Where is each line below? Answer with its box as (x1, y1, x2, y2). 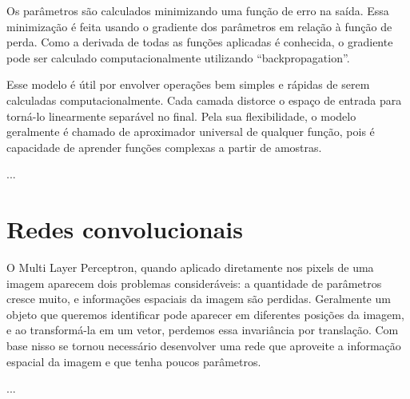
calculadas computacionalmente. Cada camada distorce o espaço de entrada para (6, 91, 402, 108)
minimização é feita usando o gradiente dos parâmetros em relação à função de (6, 18, 392, 34)
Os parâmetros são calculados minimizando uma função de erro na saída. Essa (6, 2, 389, 18)
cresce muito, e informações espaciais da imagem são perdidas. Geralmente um (6, 290, 391, 307)
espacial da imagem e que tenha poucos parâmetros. (6, 353, 261, 369)
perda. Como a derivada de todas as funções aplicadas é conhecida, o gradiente (6, 34, 393, 50)
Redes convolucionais (6, 213, 243, 245)
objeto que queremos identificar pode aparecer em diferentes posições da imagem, (6, 305, 404, 322)
